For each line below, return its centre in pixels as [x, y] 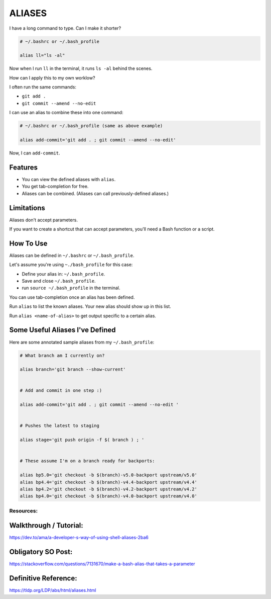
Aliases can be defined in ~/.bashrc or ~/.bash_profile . [72, 255]
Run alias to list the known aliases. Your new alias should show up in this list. [90, 306]
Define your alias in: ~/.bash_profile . [63, 274]
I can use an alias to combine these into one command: [66, 113]
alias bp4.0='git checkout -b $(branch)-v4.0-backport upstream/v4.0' [109, 496]
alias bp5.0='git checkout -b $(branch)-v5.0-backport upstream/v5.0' [109, 475]
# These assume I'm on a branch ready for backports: [87, 461]
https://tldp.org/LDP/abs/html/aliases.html [53, 590]
